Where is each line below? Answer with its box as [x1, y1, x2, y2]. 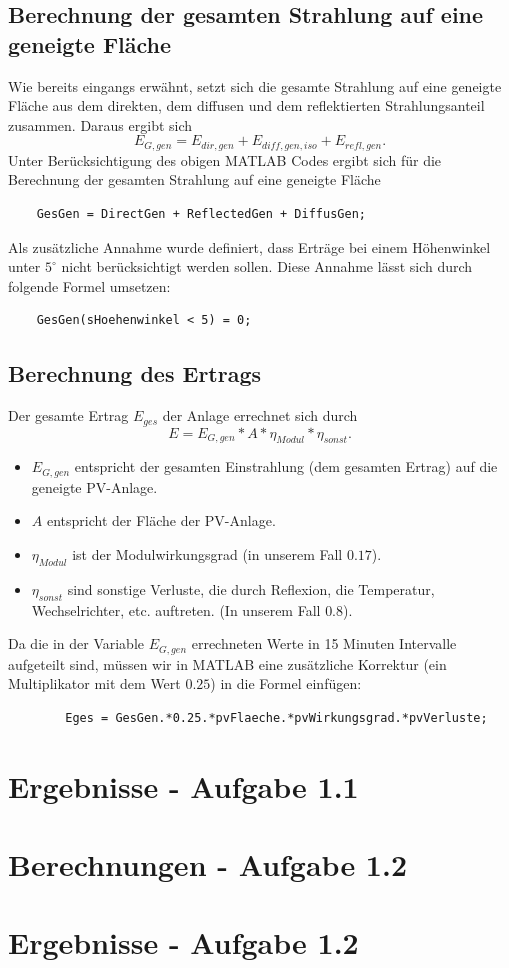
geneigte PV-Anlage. [31, 476, 158, 497]
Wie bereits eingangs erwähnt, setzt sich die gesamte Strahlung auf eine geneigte [8, 75, 502, 96]
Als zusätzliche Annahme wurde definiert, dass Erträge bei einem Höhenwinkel [8, 236, 491, 257]
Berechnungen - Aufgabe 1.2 [8, 844, 408, 885]
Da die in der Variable [8, 633, 145, 654]
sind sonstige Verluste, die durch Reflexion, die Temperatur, [67, 578, 435, 599]
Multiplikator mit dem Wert [8, 673, 181, 694]
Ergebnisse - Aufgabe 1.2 [8, 922, 359, 963]
